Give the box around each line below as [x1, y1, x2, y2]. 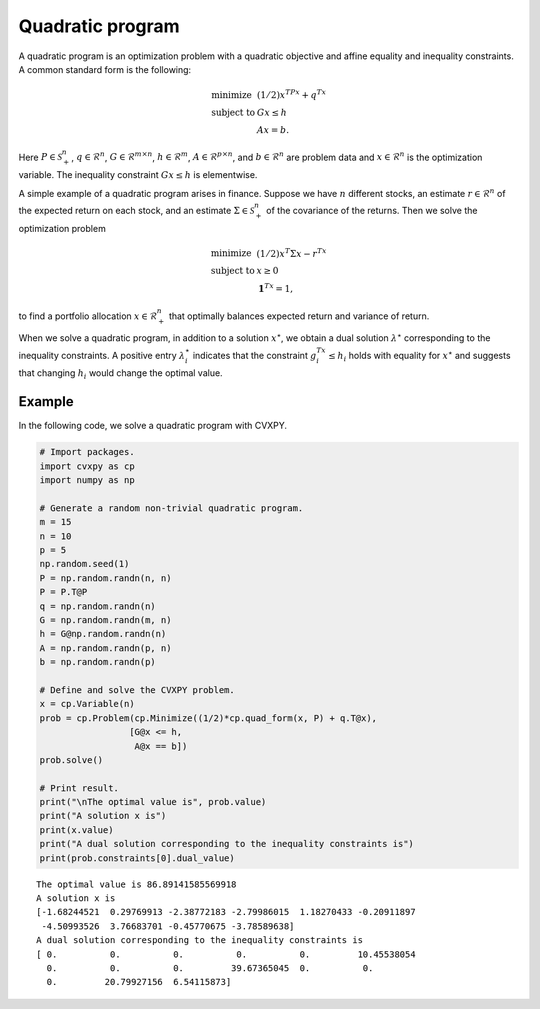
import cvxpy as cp [39, 460, 135, 472]
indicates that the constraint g [192, 349, 317, 361]
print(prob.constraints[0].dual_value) [39, 852, 235, 864]
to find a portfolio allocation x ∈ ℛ [18, 310, 157, 322]
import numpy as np [39, 475, 135, 486]
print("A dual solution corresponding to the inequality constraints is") [39, 838, 415, 850]
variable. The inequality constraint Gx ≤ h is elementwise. [18, 169, 258, 181]
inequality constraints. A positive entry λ [18, 349, 186, 361]
